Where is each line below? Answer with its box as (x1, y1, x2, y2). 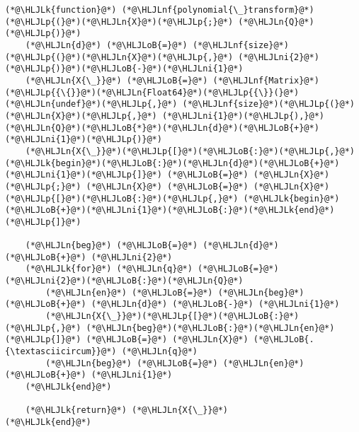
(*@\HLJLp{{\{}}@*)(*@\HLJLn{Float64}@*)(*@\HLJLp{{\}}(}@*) (5, 87, 300, 98)
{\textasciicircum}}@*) (5, 346, 117, 357)
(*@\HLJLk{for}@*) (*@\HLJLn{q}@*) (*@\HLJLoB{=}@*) (25, 264, 279, 274)
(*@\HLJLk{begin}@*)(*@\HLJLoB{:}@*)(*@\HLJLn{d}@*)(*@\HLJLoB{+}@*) (5, 158, 340, 168)
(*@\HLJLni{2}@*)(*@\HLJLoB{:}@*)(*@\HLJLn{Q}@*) (5, 276, 244, 286)
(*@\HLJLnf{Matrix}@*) (212, 75, 319, 86)
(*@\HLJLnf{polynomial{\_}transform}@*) (121, 5, 314, 15)
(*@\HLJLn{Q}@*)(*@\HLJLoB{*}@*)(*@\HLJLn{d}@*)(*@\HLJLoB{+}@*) (5, 122, 319, 133)
